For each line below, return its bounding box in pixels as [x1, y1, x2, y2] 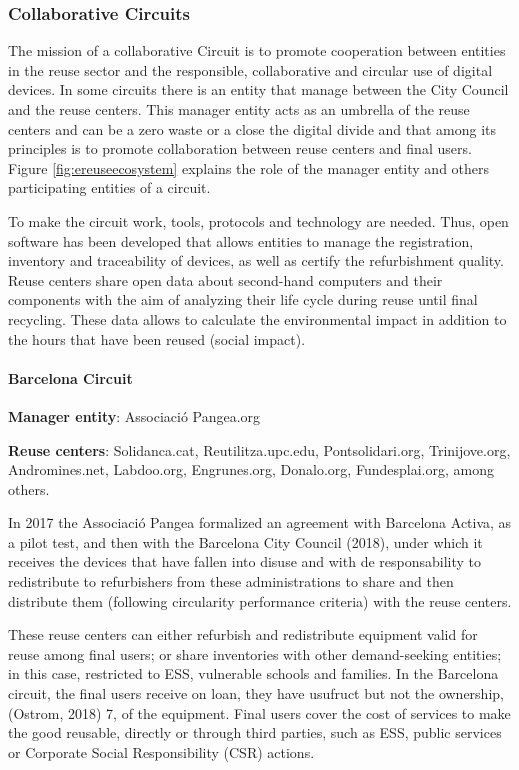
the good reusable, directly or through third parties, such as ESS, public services [8, 722, 502, 743]
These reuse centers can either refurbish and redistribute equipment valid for [8, 624, 478, 645]
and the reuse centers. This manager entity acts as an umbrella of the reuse [8, 99, 470, 119]
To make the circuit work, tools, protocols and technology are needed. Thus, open [8, 210, 509, 231]
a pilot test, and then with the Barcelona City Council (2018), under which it [8, 531, 483, 552]
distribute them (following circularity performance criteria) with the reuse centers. [8, 590, 512, 611]
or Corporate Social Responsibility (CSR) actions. [8, 741, 315, 762]
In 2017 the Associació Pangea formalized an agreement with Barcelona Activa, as [8, 512, 512, 533]
